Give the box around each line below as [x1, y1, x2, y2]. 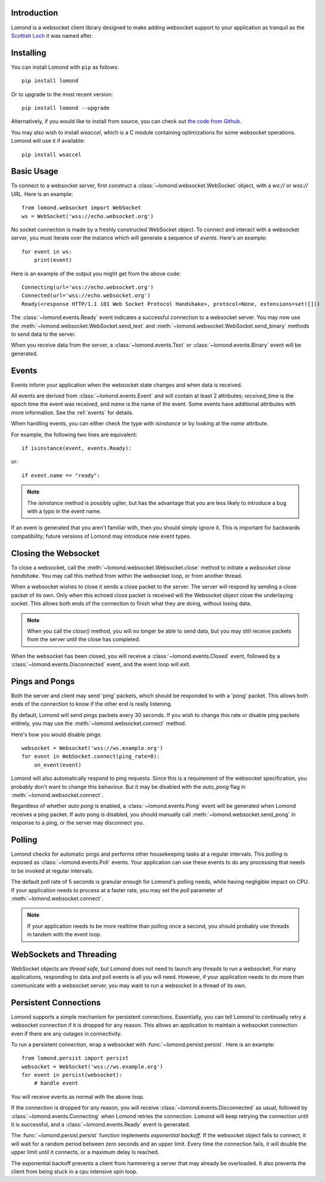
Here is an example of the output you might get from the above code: [11, 270, 181, 277]
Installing [11, 48, 47, 58]
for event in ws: [21, 248, 72, 255]
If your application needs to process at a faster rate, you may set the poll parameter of [11, 886, 223, 893]
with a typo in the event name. [27, 507, 101, 515]
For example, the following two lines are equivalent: [11, 431, 138, 438]
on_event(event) [33, 761, 82, 768]
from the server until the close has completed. [27, 636, 141, 643]
